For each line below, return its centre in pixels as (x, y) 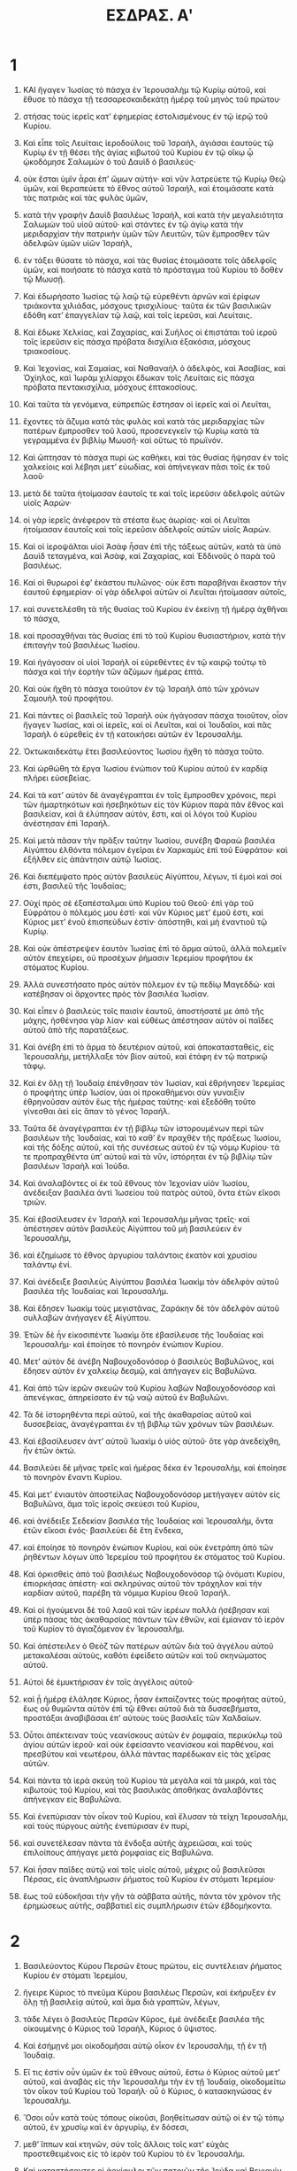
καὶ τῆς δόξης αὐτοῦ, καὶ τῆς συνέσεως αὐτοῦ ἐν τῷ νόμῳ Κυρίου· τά (151, 1147)
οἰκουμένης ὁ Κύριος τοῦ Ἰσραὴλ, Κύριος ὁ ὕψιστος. (120, 2028)
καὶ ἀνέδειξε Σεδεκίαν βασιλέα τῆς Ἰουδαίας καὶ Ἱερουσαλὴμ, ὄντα (148, 1521)
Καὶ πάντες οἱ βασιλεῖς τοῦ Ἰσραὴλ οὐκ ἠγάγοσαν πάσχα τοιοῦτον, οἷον (155, 715)
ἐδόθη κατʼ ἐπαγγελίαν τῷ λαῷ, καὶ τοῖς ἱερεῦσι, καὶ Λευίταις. (137, 314)
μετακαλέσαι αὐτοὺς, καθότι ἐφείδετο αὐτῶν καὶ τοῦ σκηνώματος (145, 1655)
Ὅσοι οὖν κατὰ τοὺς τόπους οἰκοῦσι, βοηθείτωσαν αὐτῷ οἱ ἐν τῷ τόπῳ (153, 2117)
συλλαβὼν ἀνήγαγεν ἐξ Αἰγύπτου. (87, 1317)
